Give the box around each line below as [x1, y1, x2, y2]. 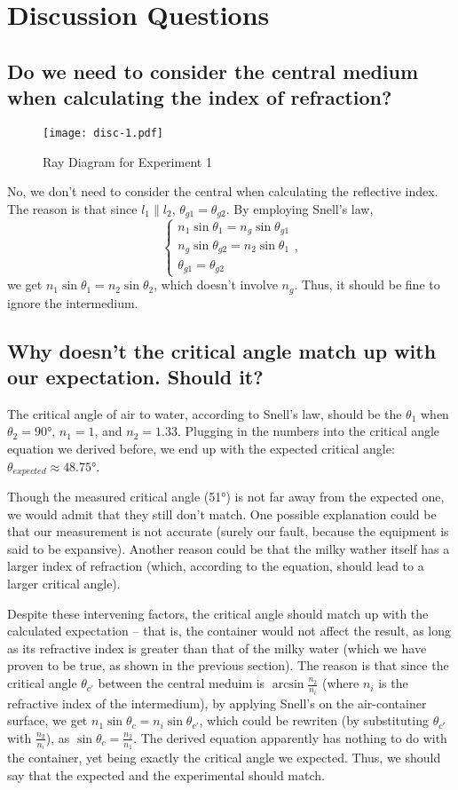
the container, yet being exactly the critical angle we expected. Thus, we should [7, 748, 441, 767]
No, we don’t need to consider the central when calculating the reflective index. [7, 182, 438, 201]
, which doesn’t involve [154, 275, 278, 294]
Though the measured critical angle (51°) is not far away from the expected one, [7, 487, 445, 506]
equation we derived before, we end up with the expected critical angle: [7, 439, 395, 458]
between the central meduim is [98, 674, 265, 692]
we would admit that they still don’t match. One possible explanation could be [7, 504, 437, 523]
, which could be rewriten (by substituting [199, 711, 429, 730]
